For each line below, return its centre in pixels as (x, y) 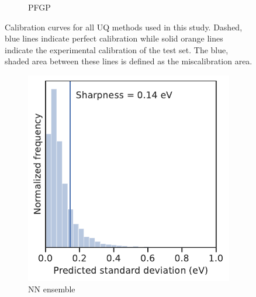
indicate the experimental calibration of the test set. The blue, (117, 49)
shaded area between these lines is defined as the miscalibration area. (129, 61)
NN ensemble (52, 289)
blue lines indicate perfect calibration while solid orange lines (114, 38)
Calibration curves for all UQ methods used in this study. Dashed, (124, 27)
